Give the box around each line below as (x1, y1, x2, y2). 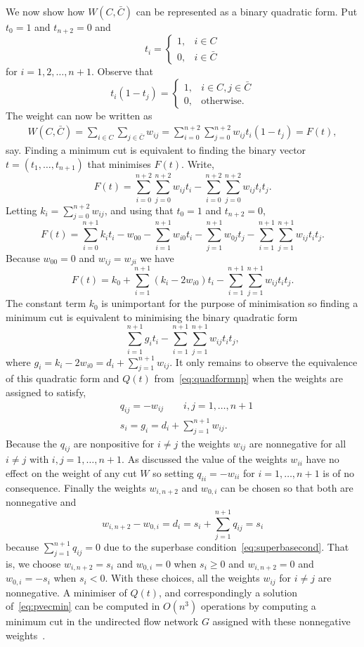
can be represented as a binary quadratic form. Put (136, 4, 358, 18)
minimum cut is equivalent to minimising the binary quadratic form (6, 309, 298, 324)
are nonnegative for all (249, 436, 346, 450)
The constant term (6, 296, 86, 311)
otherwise (201, 96, 242, 107)
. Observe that (91, 64, 153, 79)
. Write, (181, 156, 214, 171)
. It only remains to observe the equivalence (169, 354, 358, 369)
